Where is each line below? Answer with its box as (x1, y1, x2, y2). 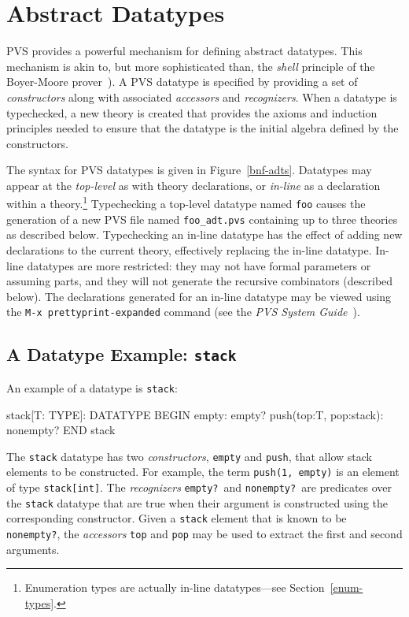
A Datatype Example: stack (6, 342, 237, 366)
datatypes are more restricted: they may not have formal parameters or (27, 257, 371, 273)
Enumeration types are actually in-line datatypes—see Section (24, 579, 325, 596)
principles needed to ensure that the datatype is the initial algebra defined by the (6, 120, 399, 136)
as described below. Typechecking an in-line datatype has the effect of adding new (6, 226, 403, 243)
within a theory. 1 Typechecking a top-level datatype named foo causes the (6, 193, 366, 212)
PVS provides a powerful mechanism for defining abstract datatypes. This (6, 43, 363, 59)
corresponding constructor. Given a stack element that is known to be (6, 510, 347, 526)
